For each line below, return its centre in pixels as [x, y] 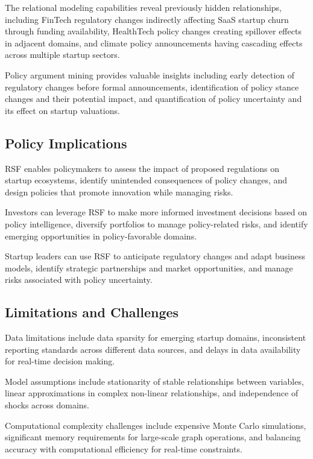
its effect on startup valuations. [62, 110]
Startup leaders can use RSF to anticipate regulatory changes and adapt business [155, 256]
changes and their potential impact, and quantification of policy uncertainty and [153, 99]
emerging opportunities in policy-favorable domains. [101, 236]
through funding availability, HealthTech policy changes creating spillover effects [153, 31]
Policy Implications [66, 143]
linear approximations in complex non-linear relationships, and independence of [152, 393]
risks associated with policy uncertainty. [79, 280]
